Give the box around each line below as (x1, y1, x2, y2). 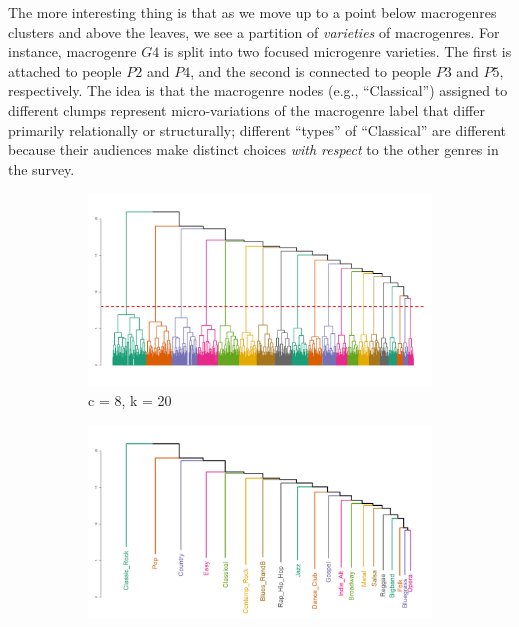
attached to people (8, 60, 122, 81)
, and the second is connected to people (190, 60, 431, 81)
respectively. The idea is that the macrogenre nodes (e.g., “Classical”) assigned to (8, 80, 508, 101)
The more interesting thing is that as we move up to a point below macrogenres (8, 2, 497, 22)
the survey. (8, 158, 75, 179)
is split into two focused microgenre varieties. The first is (163, 41, 512, 62)
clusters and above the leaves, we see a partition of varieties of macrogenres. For (8, 21, 500, 42)
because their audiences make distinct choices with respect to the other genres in (8, 139, 499, 160)
